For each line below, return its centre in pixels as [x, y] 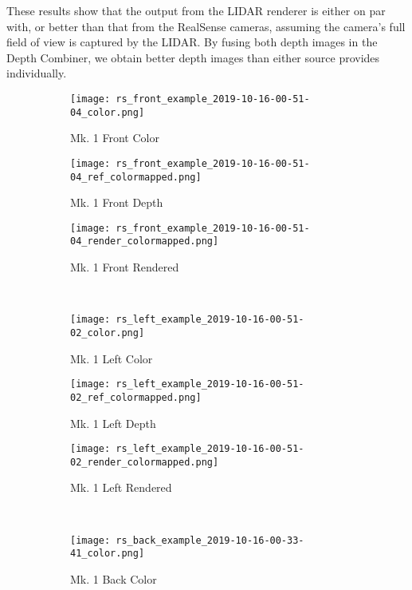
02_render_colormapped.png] [145, 462]
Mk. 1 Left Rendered [121, 487]
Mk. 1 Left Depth [113, 423]
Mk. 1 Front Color [115, 138]
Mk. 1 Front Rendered [125, 267]
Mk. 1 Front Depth [117, 202]
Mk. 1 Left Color [112, 358]
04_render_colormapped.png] [145, 242]
